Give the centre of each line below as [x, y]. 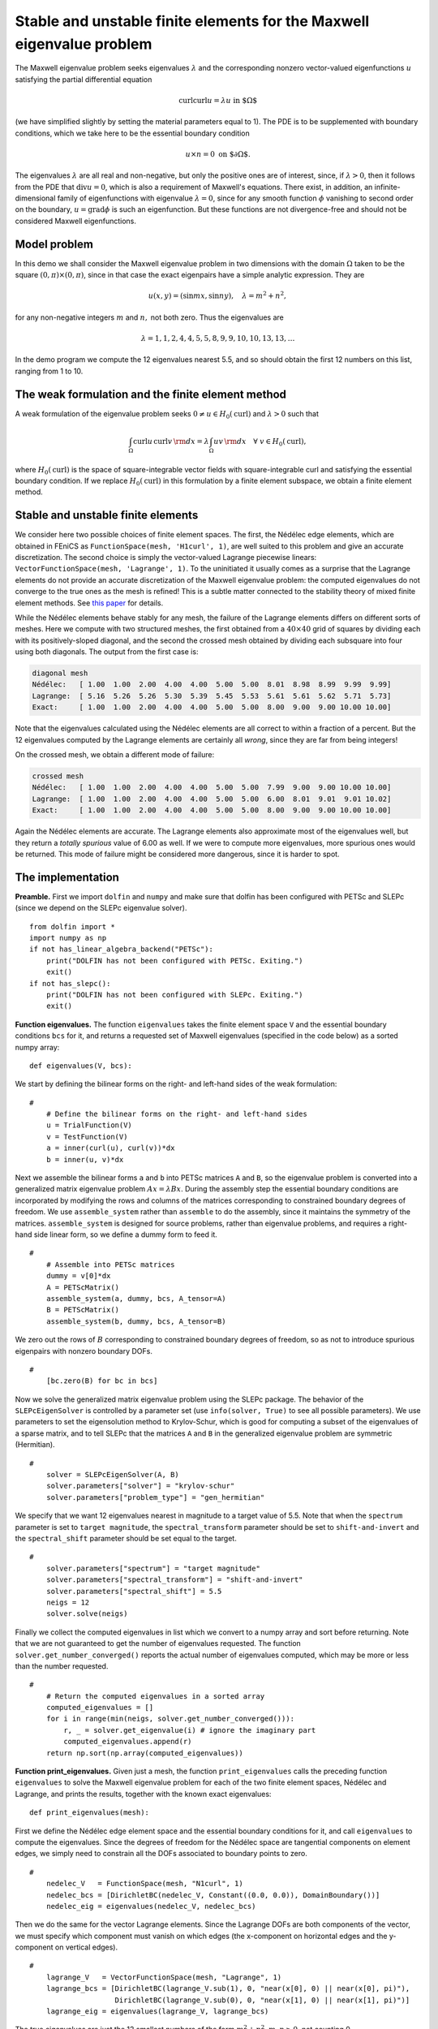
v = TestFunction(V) [87, 1137]
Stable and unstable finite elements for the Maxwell [192, 21]
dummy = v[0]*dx [78, 1276]
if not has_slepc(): [70, 983]
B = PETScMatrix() [83, 1310]
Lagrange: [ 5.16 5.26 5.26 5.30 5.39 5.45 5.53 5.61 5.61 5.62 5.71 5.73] [212, 696]
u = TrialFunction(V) [89, 1125]
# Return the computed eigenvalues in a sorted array [155, 1696]
